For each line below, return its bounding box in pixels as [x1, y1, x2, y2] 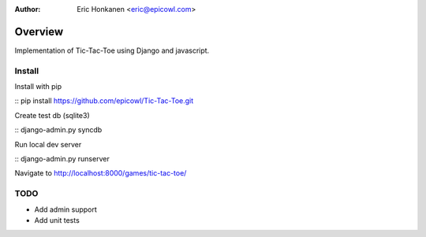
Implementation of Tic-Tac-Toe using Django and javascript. [14, 46, 210, 55]
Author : [14, 5, 41, 13]
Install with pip [14, 82, 62, 91]
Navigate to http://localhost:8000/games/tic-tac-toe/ [14, 168, 187, 178]
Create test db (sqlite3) [14, 110, 90, 120]
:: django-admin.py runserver [14, 154, 110, 163]
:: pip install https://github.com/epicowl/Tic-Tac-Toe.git [14, 96, 194, 106]
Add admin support [34, 205, 98, 214]
